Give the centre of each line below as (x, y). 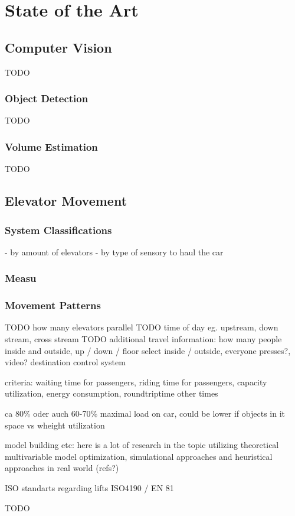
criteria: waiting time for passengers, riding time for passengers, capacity (136, 382)
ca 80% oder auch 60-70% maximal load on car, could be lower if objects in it (145, 413)
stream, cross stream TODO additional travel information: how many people (143, 339)
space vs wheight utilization (55, 425)
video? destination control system (65, 362)
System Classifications (58, 230)
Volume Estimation (51, 146)
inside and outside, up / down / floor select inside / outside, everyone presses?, (148, 350)
